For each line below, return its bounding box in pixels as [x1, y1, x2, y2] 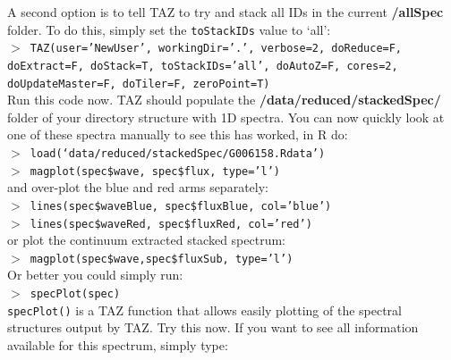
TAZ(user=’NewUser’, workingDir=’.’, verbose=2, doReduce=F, [30, 42, 403, 55]
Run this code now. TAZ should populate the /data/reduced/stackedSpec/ [7, 90, 441, 109]
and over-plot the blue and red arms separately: [7, 178, 268, 197]
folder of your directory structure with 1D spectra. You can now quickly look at [7, 107, 445, 126]
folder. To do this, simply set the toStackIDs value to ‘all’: [7, 20, 331, 38]
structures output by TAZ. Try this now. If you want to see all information [7, 318, 419, 337]
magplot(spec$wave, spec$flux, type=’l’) [30, 164, 281, 178]
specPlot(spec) [30, 288, 121, 301]
